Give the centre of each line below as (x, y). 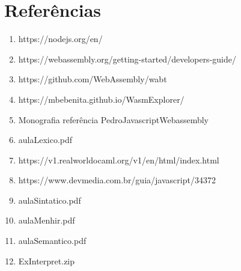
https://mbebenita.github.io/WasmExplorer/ (101, 99)
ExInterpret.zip (47, 260)
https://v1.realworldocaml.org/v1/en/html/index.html (119, 160)
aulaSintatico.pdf (50, 200)
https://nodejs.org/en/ (60, 39)
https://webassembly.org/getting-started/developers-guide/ (127, 59)
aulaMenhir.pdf (47, 220)
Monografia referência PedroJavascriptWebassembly (114, 119)
